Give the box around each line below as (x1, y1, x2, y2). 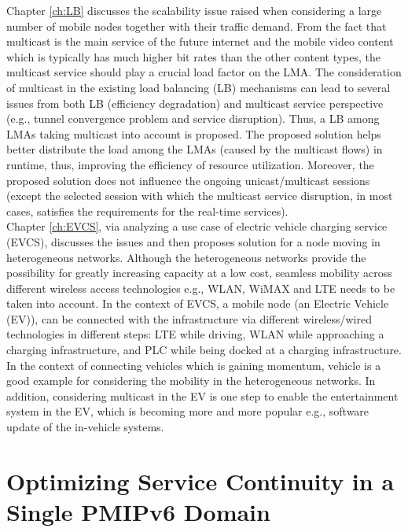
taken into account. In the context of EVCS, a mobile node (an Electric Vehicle (6, 295, 389, 312)
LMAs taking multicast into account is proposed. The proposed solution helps (6, 125, 381, 142)
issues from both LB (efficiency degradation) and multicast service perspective (6, 94, 384, 111)
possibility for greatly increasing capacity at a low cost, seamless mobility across (6, 264, 392, 281)
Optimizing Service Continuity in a (6, 464, 395, 497)
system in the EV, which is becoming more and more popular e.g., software (6, 403, 369, 419)
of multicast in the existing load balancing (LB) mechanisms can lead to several (6, 79, 391, 95)
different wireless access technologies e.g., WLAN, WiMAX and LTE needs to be (6, 279, 395, 296)
